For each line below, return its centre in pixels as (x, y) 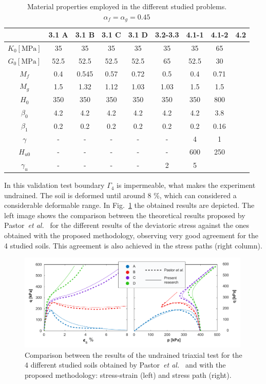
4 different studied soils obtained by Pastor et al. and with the (125, 365)
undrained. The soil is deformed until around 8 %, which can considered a (120, 195)
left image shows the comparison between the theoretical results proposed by (125, 215)
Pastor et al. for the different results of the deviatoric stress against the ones (127, 225)
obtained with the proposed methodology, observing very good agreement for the (131, 235)
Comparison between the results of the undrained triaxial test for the (134, 354)
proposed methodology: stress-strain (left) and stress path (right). (128, 375)
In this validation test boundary (54, 185)
